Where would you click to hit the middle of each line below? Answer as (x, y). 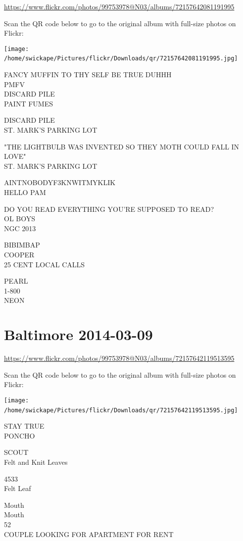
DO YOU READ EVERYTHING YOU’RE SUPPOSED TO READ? (109, 209)
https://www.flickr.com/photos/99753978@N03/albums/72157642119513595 (119, 358)
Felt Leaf (18, 488)
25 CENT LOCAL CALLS (45, 264)
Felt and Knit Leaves (36, 462)
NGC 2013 (20, 228)
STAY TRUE (24, 426)
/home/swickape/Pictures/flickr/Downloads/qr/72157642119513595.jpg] (121, 410)
